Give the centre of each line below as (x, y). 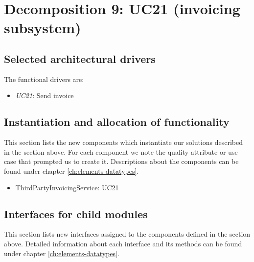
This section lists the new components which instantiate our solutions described (124, 142)
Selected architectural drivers (80, 58)
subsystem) (43, 28)
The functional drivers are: (44, 79)
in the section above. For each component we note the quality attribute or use (121, 151)
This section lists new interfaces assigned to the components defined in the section (127, 234)
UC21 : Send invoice (45, 95)
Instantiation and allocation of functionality (117, 122)
